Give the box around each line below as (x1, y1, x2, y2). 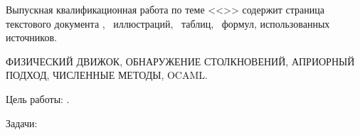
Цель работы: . (6, 91, 70, 106)
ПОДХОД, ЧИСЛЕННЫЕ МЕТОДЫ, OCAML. (6, 67, 208, 82)
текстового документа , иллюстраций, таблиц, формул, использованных (6, 16, 330, 31)
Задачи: (6, 115, 38, 130)
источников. (6, 30, 57, 45)
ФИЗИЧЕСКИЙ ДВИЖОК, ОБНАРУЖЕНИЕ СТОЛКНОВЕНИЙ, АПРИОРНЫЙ (6, 53, 355, 68)
